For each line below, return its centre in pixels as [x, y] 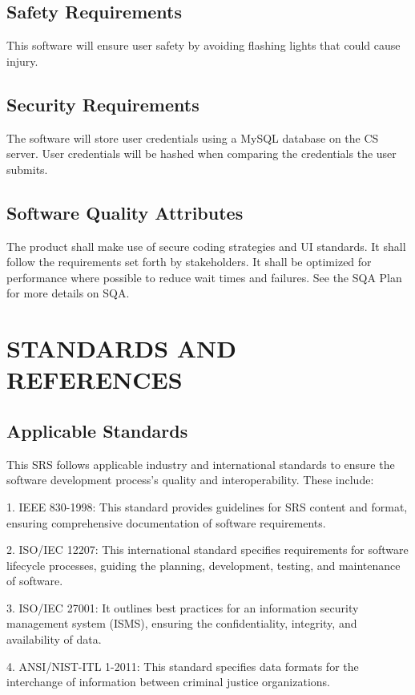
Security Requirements [103, 104]
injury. [22, 61]
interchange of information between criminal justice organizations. [168, 682]
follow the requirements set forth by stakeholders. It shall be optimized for [189, 262]
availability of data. [54, 639]
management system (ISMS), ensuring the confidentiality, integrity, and [182, 623]
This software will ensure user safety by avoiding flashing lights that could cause [203, 45]
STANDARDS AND [121, 348]
